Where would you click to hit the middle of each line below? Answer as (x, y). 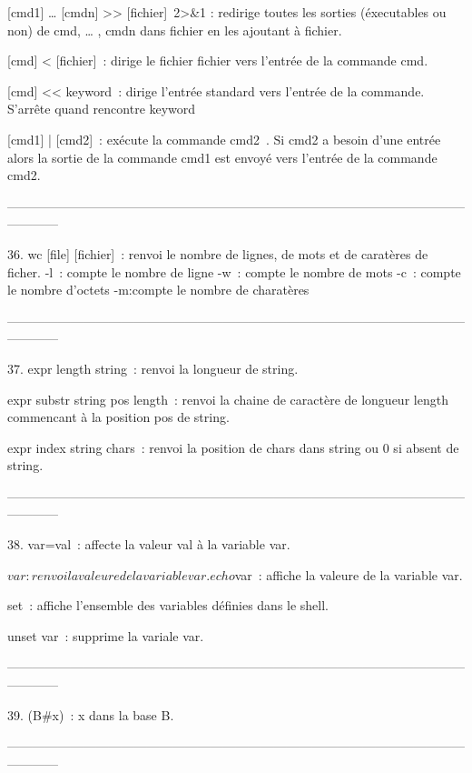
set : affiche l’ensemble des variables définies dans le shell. (168, 605)
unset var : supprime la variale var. (106, 635)
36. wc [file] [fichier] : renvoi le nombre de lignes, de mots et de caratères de (218, 253)
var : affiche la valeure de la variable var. (349, 574)
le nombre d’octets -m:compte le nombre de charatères (158, 290)
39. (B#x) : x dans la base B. (91, 714)
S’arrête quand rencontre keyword (102, 109)
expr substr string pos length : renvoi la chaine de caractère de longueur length (228, 399)
